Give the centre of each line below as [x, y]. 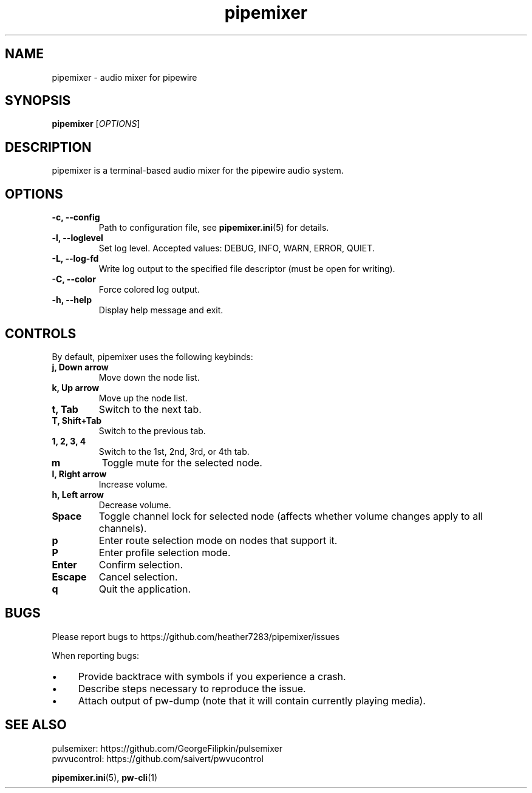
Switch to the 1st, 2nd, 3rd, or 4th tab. [174, 451]
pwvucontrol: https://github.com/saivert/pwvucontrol [158, 758]
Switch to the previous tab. [152, 431]
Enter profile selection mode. [165, 552]
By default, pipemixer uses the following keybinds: [152, 356]
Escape [69, 577]
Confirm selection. [141, 564]
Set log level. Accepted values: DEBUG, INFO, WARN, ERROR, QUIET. [237, 248]
